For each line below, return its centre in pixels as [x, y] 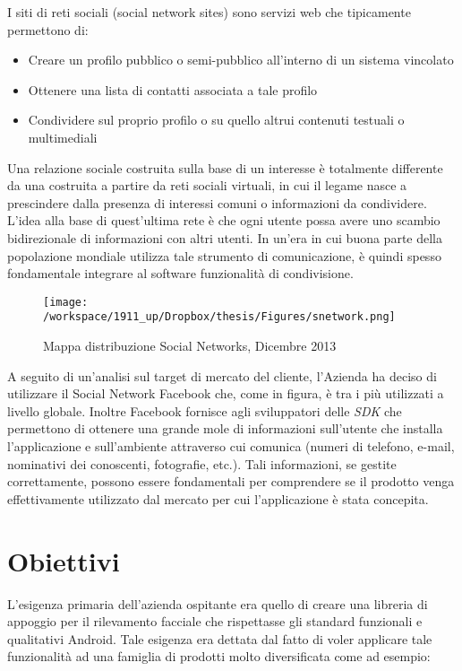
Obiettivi [64, 560]
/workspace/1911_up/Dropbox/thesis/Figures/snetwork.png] [219, 317]
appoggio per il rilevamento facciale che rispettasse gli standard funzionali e [215, 621]
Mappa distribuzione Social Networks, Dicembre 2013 [190, 346]
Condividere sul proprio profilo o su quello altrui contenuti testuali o [216, 120]
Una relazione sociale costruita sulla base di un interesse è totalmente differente [225, 167]
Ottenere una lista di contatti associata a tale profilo [173, 89]
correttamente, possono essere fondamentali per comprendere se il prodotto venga [231, 481]
